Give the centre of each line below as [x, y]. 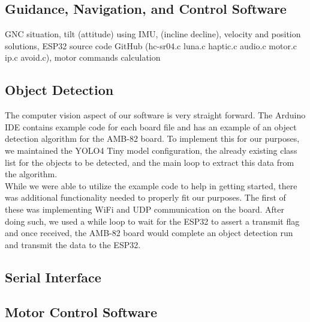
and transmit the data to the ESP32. [73, 244]
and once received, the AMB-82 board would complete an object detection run [149, 233]
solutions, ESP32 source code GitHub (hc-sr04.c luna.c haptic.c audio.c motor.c [151, 45]
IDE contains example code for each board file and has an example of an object [151, 126]
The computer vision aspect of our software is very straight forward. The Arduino [155, 115]
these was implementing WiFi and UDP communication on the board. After [145, 209]
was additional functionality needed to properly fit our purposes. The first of [145, 197]
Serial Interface [53, 277]
